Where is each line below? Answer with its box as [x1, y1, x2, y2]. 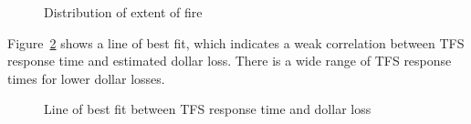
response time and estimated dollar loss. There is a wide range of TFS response [7, 51, 452, 70]
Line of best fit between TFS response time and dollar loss [44, 99, 372, 119]
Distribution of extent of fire [44, 3, 203, 21]
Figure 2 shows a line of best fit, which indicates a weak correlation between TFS [7, 33, 465, 52]
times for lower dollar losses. [7, 68, 165, 88]
